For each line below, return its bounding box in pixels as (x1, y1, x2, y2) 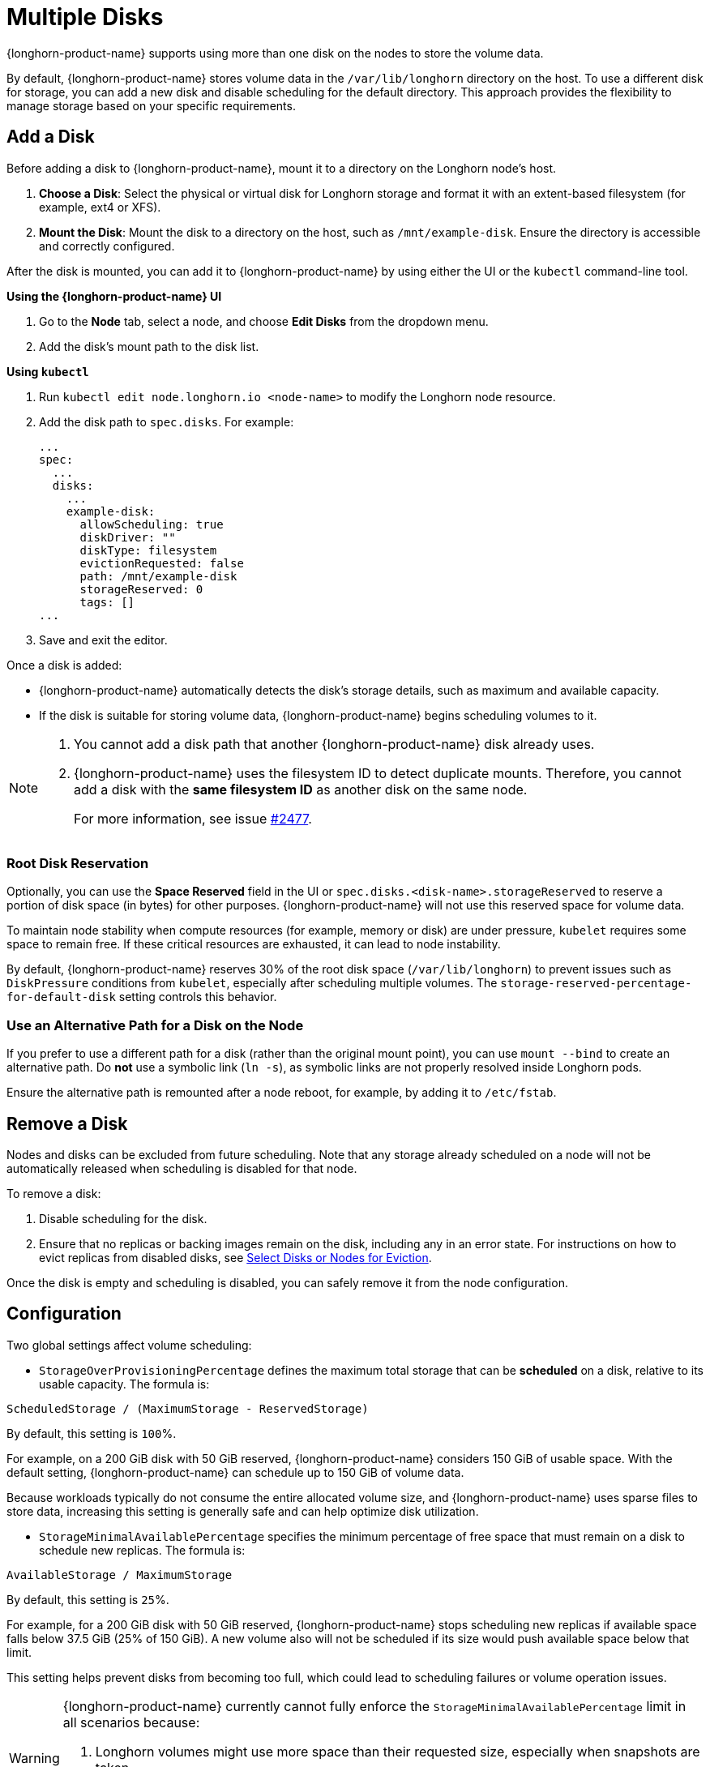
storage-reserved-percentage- (500, 977, 692, 990)
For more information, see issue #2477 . (74, 810, 312, 827)
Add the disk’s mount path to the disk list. (39, 339, 259, 353)
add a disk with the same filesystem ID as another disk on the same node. (74, 781, 528, 798)
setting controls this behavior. (118, 990, 277, 1004)
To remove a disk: (6, 1186, 101, 1200)
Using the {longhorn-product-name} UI (6, 289, 222, 303)
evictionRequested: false (79, 556, 244, 570)
